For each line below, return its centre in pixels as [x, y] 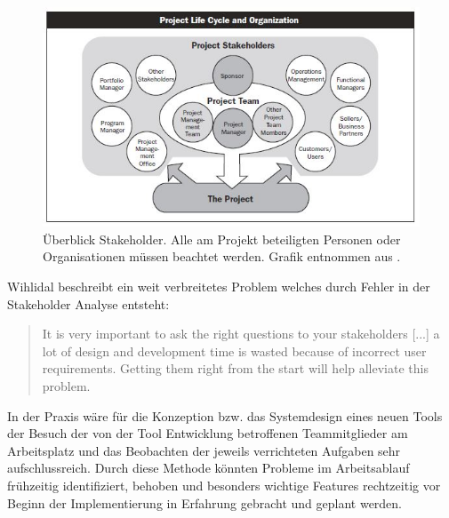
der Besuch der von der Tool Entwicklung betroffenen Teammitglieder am [208, 433]
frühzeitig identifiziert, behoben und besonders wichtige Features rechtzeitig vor [224, 485]
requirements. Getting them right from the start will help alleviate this [235, 368]
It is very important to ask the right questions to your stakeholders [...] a [241, 334]
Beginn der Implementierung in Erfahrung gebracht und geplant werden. [205, 502]
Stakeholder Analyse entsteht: [88, 303]
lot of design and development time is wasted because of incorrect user [234, 351]
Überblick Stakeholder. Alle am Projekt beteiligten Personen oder [222, 239]
